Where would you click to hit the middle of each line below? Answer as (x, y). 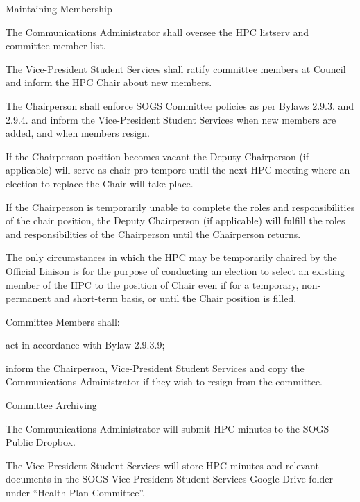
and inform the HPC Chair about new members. (109, 82)
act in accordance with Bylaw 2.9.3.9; (85, 345)
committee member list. (56, 45)
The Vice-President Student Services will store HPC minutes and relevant (162, 465)
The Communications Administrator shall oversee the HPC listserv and (157, 32)
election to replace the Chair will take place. (100, 183)
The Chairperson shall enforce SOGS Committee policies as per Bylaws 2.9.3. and (180, 105)
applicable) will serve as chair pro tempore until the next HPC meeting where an (178, 170)
